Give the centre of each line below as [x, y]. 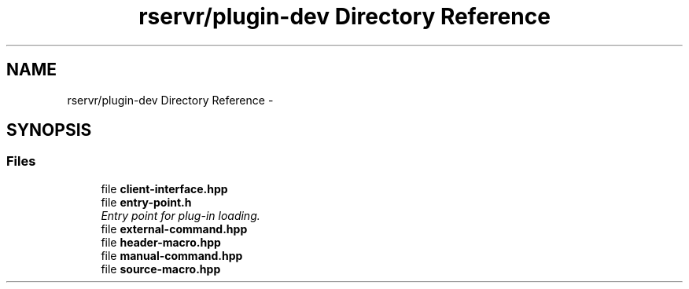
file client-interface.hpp [164, 188]
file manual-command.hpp [172, 255]
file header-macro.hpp [161, 242]
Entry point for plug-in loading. [181, 215]
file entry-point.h [146, 202]
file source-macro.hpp [161, 269]
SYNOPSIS [49, 130]
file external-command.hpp [174, 229]
